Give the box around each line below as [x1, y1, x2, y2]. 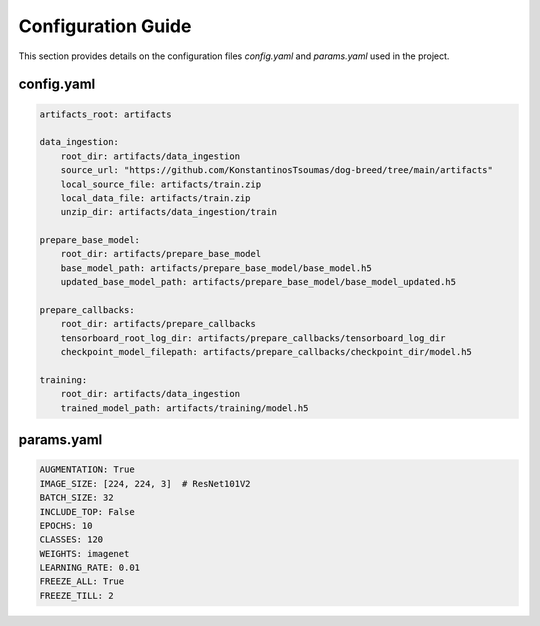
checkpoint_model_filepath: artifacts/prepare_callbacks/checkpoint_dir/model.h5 [60, 346, 472, 358]
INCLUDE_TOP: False [39, 506, 135, 517]
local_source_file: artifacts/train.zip [60, 178, 262, 190]
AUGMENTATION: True [39, 464, 135, 475]
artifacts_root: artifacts [39, 108, 172, 120]
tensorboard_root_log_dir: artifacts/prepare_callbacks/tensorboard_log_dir [60, 332, 446, 344]
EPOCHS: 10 [39, 520, 93, 531]
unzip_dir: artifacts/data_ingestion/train [60, 206, 277, 218]
